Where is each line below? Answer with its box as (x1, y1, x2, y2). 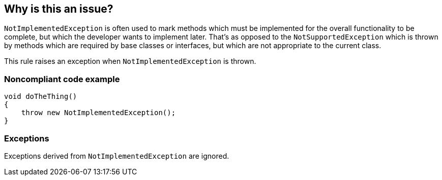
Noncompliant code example (4, 74, 120, 84)
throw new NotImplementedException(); (21, 109, 176, 117)
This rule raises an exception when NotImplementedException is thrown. (4, 57, 256, 66)
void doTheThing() (4, 92, 77, 101)
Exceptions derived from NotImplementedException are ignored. (4, 151, 229, 160)
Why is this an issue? (4, 3, 113, 15)
